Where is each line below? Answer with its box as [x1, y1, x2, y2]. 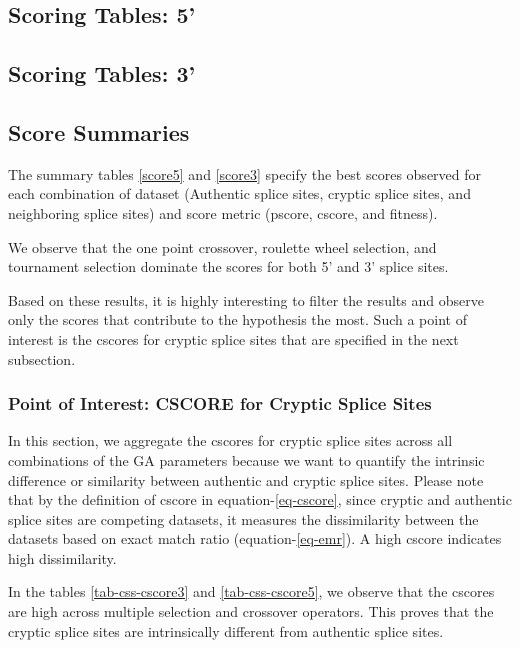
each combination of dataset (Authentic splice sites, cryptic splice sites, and [8, 183, 471, 204]
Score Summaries [8, 116, 190, 147]
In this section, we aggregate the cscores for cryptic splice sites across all [8, 430, 453, 451]
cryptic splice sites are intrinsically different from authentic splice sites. [8, 620, 444, 641]
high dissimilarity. [8, 547, 117, 568]
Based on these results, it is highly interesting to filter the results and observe [8, 289, 484, 310]
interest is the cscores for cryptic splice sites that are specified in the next [8, 328, 459, 349]
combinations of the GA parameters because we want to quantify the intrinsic [8, 449, 485, 470]
